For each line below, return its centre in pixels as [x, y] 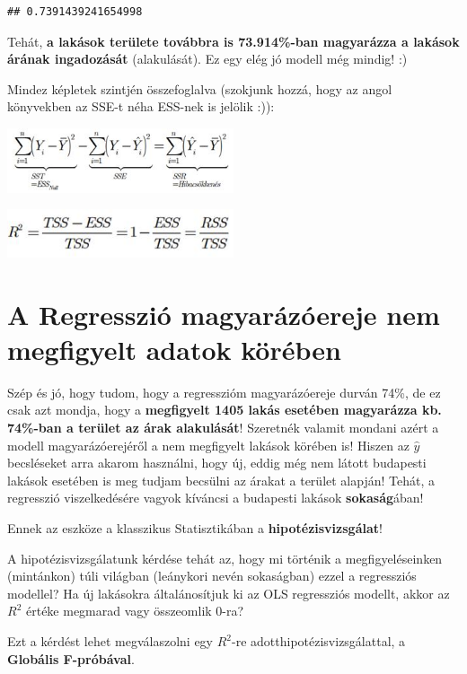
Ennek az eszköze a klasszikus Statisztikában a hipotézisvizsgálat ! [195, 528]
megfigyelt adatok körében [174, 349]
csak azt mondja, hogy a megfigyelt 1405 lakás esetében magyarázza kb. [225, 410]
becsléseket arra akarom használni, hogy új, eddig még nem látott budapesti [217, 463]
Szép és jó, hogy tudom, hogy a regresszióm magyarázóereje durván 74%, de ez [224, 392]
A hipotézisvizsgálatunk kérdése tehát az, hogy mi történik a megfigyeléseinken [225, 558]
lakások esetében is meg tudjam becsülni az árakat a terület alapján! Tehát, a [221, 480]
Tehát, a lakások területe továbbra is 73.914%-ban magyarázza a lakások [233, 41]
